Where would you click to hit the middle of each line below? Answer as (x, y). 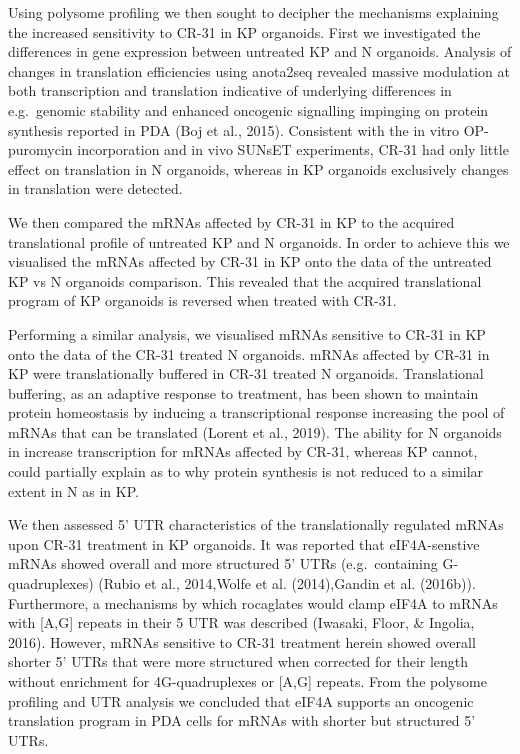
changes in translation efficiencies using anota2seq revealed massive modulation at (259, 70)
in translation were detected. (95, 188)
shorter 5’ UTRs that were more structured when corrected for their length (238, 661)
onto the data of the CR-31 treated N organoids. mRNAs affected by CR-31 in (249, 353)
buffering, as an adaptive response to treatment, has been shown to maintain (243, 392)
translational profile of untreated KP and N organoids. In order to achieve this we (259, 241)
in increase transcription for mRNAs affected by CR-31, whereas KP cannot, (243, 451)
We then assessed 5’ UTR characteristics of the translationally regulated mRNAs (256, 524)
